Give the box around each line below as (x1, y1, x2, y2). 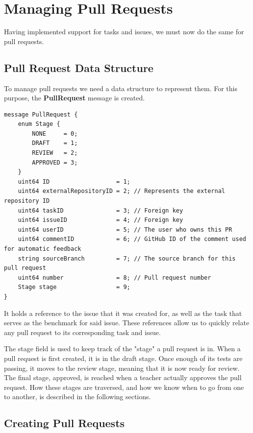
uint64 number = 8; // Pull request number (18, 274, 211, 281)
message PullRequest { (4, 111, 78, 118)
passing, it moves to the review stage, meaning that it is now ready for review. (4, 362, 240, 373)
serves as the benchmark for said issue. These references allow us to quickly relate (4, 317, 250, 328)
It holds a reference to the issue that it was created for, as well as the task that (4, 308, 242, 318)
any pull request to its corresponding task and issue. (4, 327, 161, 337)
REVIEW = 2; (32, 149, 78, 157)
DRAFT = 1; (32, 140, 78, 147)
